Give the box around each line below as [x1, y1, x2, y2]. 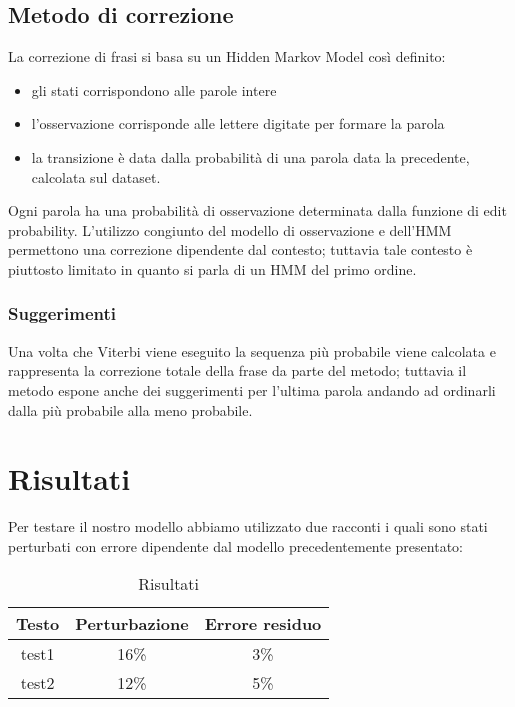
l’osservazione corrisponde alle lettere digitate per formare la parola [31, 113, 445, 134]
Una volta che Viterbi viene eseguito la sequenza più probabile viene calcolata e [8, 340, 496, 361]
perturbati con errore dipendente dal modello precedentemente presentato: [8, 535, 463, 556]
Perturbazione [75, 612, 189, 636]
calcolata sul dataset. [31, 166, 161, 187]
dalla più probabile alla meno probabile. [8, 399, 253, 420]
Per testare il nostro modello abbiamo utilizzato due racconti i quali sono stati [8, 516, 488, 537]
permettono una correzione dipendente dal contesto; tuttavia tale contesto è [8, 239, 473, 260]
